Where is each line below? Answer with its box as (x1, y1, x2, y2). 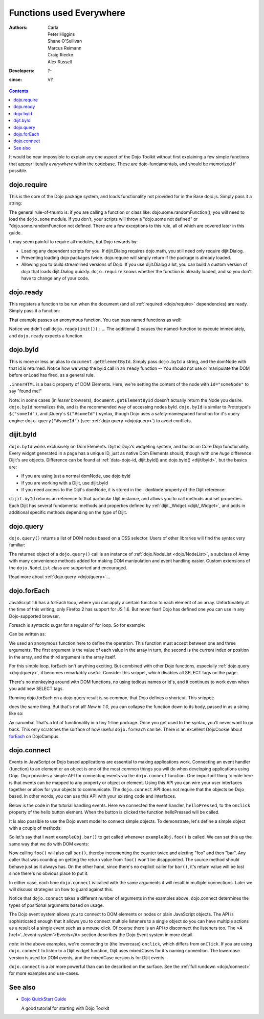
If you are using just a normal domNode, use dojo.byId (21, 473, 131, 479)
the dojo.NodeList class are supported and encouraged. (9, 564, 127, 571)
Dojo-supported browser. (9, 613, 60, 619)
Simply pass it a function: (9, 308, 60, 314)
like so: (9, 711, 24, 716)
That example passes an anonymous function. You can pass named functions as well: (9, 317, 182, 323)
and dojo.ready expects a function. (9, 332, 84, 338)
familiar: (9, 542, 25, 548)
